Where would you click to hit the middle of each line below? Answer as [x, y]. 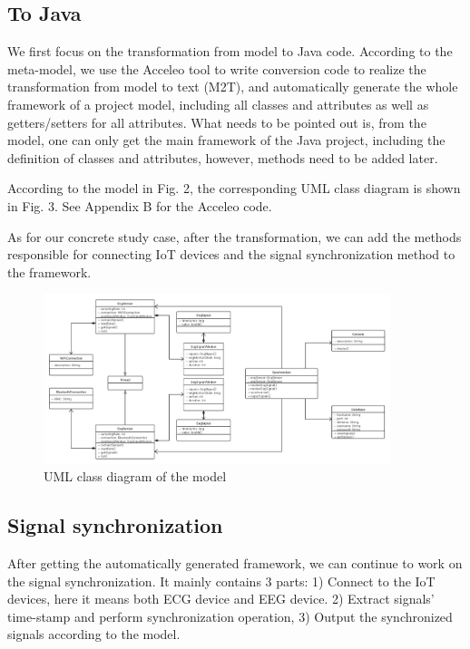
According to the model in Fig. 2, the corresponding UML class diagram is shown [234, 188]
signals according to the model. [94, 634]
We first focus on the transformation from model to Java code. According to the [230, 51]
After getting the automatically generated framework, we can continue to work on [235, 562]
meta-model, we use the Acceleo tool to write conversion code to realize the [217, 68]
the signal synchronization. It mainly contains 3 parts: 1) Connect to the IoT [221, 581]
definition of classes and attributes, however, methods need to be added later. [223, 157]
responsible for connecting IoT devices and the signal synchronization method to [231, 254]
